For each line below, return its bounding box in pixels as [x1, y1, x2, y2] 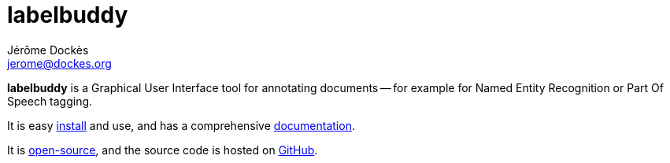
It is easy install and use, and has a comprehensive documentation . [7, 118, 355, 132]
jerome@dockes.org [7, 56, 112, 70]
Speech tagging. [7, 94, 93, 108]
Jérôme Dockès [7, 43, 89, 57]
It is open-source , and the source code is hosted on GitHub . [7, 143, 318, 157]
